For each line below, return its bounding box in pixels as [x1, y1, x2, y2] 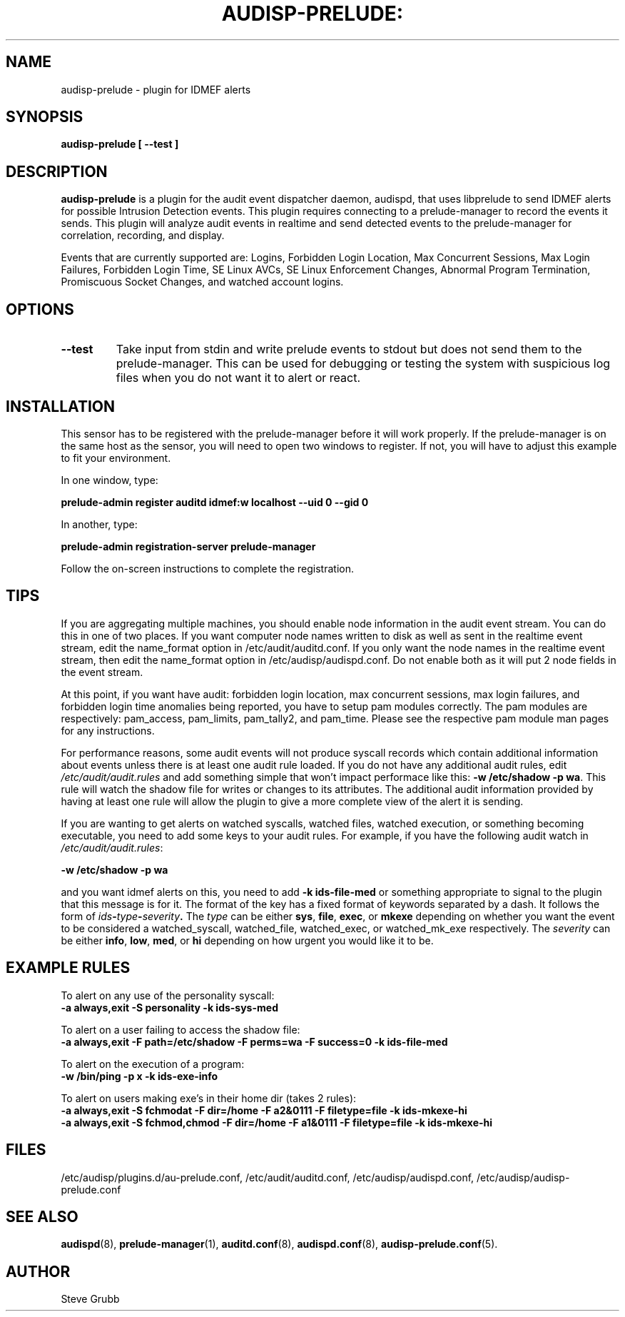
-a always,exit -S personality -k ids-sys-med [61, 1001, 278, 1014]
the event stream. [61, 665, 143, 678]
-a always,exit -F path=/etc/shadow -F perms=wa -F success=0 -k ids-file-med [61, 1035, 448, 1048]
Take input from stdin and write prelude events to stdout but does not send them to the [116, 342, 582, 357]
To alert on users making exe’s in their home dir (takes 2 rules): [61, 1091, 357, 1104]
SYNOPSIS [6, 108, 83, 126]
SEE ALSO [6, 1207, 78, 1226]
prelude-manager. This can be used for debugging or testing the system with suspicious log [116, 356, 611, 371]
